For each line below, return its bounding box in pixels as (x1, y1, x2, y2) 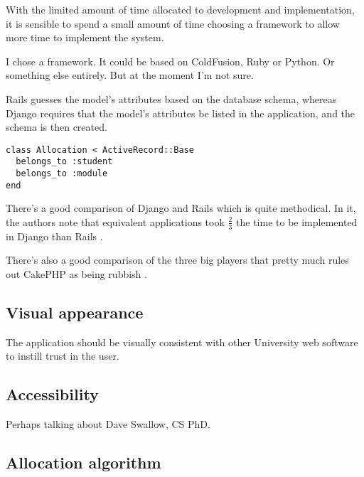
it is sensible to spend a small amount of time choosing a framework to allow (6, 16, 340, 31)
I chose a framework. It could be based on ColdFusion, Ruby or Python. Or (6, 53, 335, 68)
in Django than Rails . (6, 228, 103, 243)
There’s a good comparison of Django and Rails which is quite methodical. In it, (6, 200, 356, 215)
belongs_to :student (16, 156, 113, 167)
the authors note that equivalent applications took (6, 214, 225, 229)
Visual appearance (6, 301, 144, 323)
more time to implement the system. (6, 30, 164, 45)
